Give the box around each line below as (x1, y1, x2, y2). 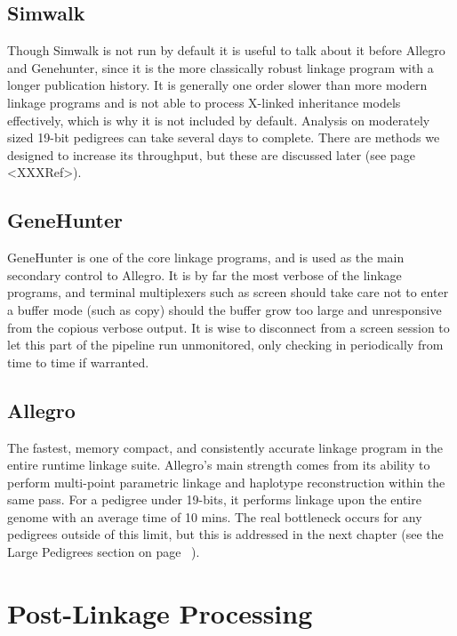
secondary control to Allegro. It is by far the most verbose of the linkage (7, 265, 402, 284)
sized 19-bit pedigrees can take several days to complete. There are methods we (7, 128, 440, 147)
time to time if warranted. (7, 352, 149, 371)
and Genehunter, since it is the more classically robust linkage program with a (7, 58, 434, 76)
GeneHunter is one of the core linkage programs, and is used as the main (7, 248, 405, 267)
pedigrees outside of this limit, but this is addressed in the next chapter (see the (7, 525, 444, 543)
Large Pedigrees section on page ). (7, 543, 200, 561)
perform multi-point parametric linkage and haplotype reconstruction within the (7, 472, 445, 491)
